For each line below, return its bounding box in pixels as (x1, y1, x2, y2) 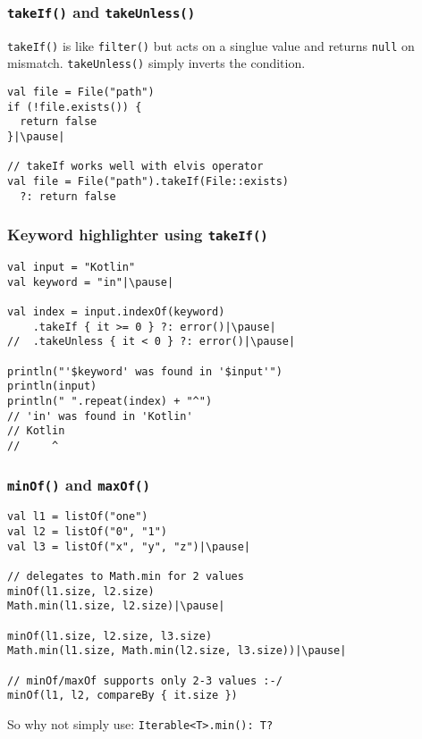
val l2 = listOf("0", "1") (7, 525, 167, 539)
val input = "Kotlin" (7, 261, 136, 274)
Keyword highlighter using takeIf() (7, 223, 268, 246)
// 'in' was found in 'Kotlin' (7, 409, 193, 423)
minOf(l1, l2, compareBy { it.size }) (7, 689, 238, 702)
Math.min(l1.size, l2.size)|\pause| (7, 600, 225, 613)
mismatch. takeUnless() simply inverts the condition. (7, 54, 306, 72)
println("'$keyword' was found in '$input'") (7, 365, 283, 378)
